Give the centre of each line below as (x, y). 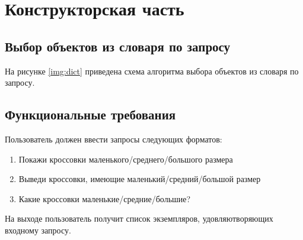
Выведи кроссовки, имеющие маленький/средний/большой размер (140, 179)
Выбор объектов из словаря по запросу (118, 46)
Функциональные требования (90, 114)
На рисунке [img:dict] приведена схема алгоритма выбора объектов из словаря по (152, 71)
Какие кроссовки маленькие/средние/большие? (105, 198)
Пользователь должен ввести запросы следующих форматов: (114, 139)
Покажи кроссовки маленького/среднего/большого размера (126, 159)
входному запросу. (38, 230)
